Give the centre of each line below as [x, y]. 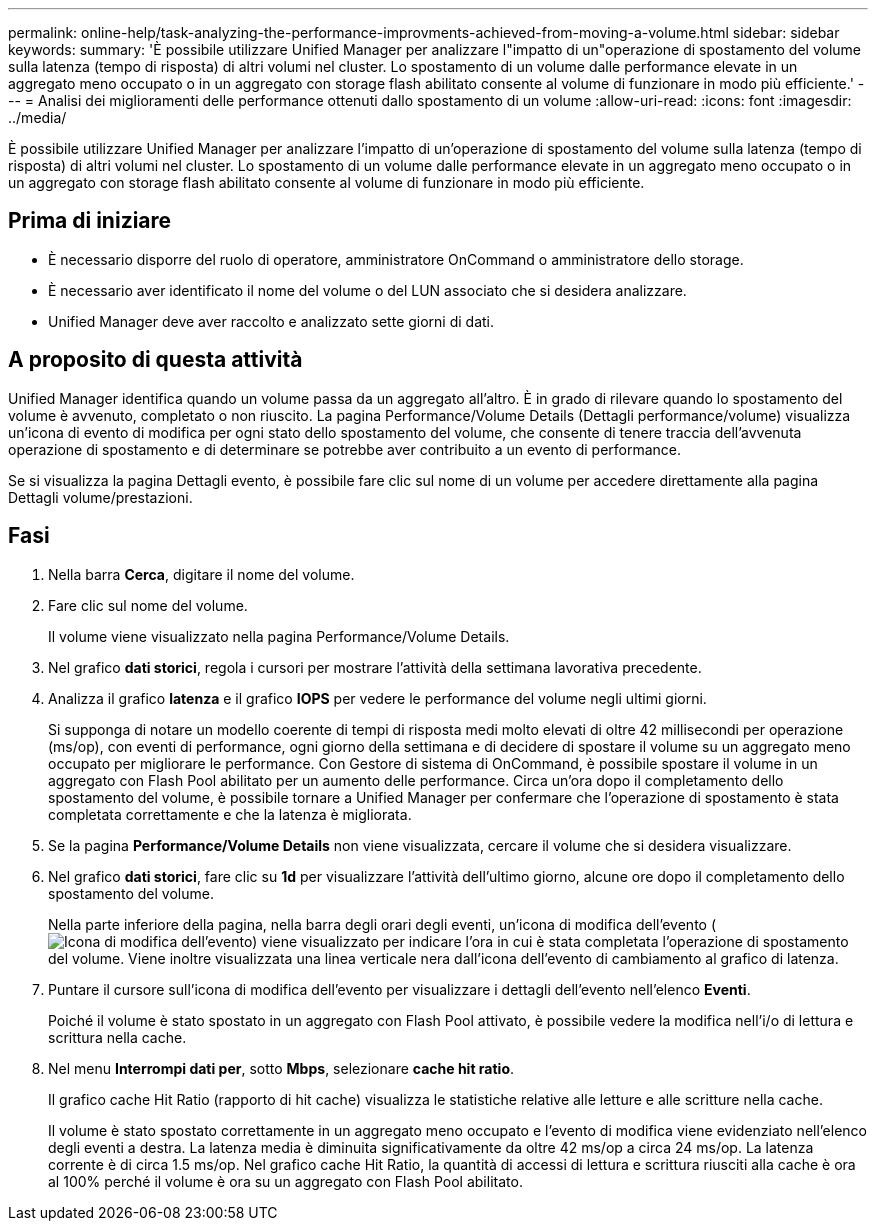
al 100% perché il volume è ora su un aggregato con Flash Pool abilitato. [285, 1181]
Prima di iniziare [90, 221]
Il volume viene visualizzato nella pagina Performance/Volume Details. [279, 636]
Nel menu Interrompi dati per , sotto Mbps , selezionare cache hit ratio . [281, 1068]
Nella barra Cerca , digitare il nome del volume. [201, 574]
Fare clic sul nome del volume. [148, 605]
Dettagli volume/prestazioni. [100, 497]
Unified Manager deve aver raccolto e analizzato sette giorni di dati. [271, 321]
